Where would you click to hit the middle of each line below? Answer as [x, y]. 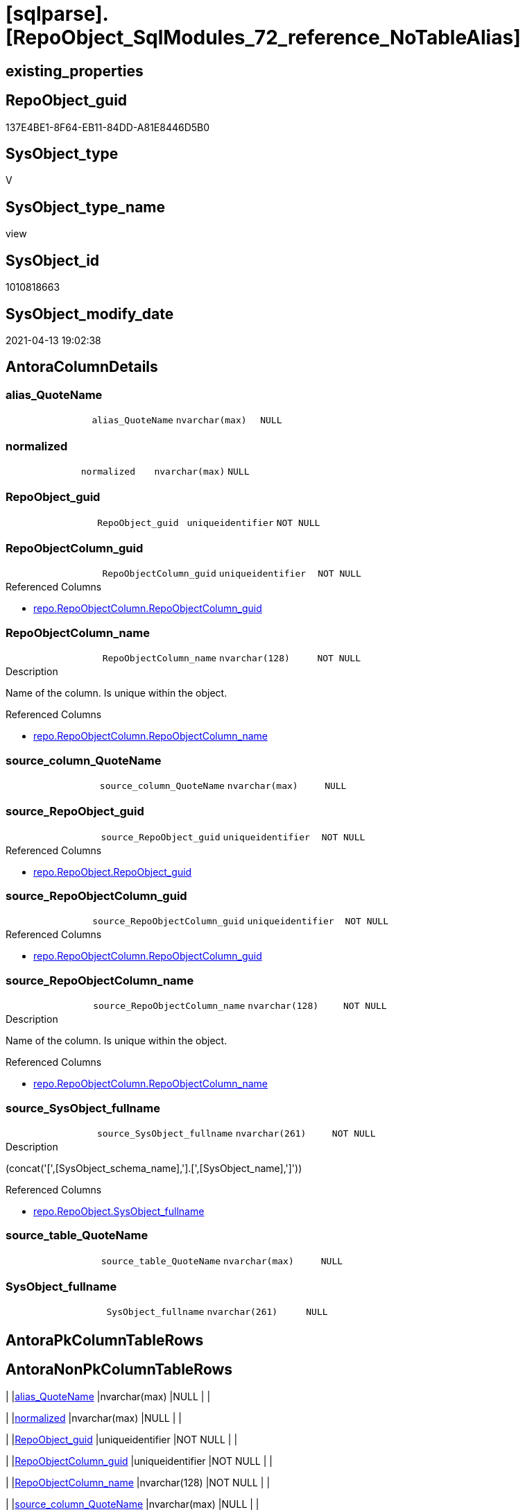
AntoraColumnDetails [82, 367]
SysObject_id [53, 260]
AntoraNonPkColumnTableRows [119, 1370]
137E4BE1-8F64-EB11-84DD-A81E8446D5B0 [108, 127]
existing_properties [75, 71]
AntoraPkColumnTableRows [105, 1340]
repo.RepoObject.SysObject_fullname [119, 1211]
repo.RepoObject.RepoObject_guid [113, 872]
